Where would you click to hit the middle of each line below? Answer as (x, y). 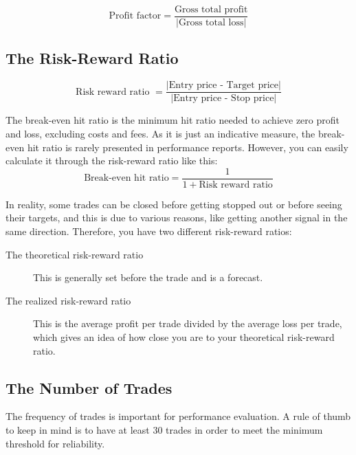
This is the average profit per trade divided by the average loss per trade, (188, 323)
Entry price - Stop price (224, 99)
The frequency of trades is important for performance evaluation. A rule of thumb (178, 416)
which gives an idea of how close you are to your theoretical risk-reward (184, 336)
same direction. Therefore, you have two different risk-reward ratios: (149, 231)
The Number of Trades (89, 387)
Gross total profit (211, 10)
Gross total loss (211, 23)
